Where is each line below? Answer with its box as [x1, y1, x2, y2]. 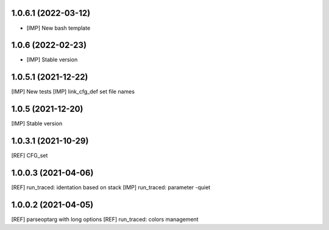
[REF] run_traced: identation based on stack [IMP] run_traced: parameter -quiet [11, 184, 211, 191]
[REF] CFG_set [11, 152, 48, 159]
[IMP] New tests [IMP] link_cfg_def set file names [11, 88, 135, 96]
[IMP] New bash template [26, 24, 91, 32]
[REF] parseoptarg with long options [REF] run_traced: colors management [11, 215, 199, 223]
